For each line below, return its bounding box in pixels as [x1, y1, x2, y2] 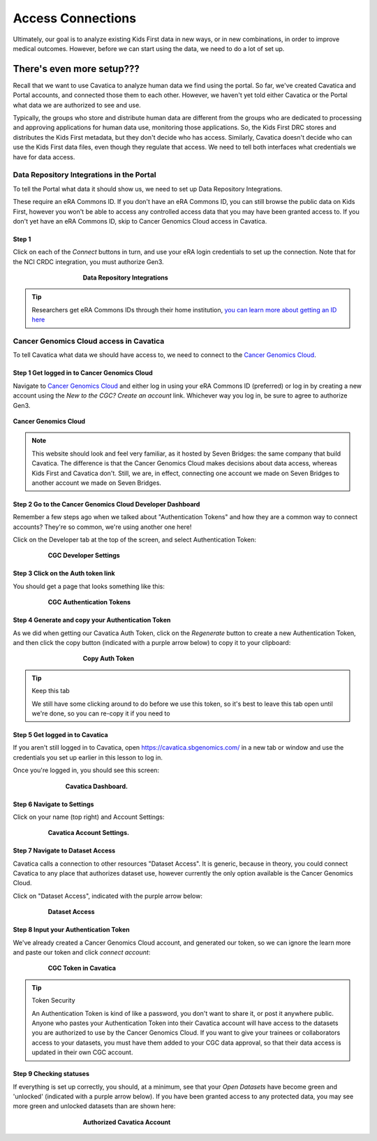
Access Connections [13, 10, 136, 26]
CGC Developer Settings [47, 551, 120, 560]
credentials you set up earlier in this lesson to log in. [13, 753, 163, 762]
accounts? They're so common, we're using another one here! [13, 523, 192, 531]
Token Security [31, 996, 76, 1005]
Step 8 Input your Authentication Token [13, 926, 130, 934]
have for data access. [13, 152, 75, 161]
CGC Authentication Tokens [47, 598, 131, 606]
